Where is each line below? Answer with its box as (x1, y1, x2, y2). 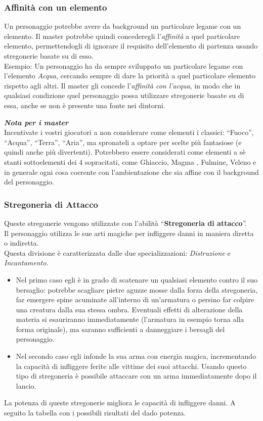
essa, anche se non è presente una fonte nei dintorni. (4, 100, 165, 110)
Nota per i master (4, 117, 68, 127)
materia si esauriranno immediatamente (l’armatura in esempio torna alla (16, 314, 244, 324)
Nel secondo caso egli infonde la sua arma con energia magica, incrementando (16, 351, 256, 361)
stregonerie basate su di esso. (4, 51, 94, 61)
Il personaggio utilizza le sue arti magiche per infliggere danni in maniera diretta (4, 227, 254, 238)
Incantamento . (4, 257, 49, 268)
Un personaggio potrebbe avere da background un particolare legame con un (4, 21, 241, 31)
